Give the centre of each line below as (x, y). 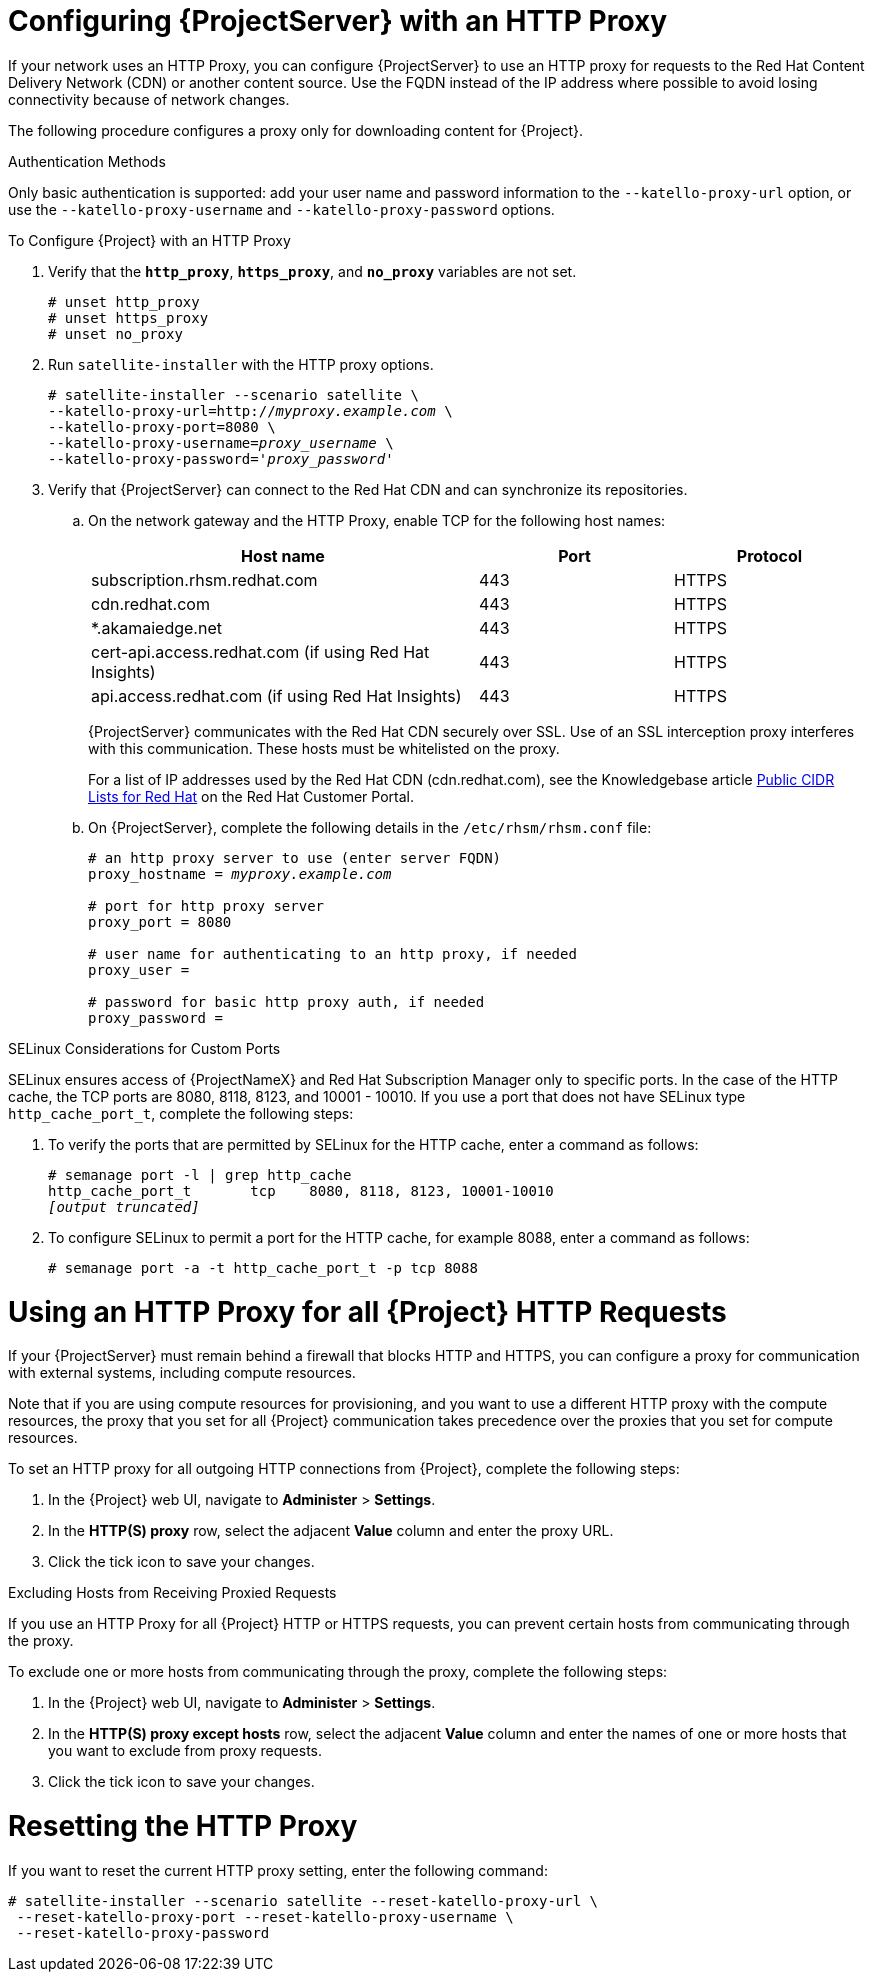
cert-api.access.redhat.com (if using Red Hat (260, 651)
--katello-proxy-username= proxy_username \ (221, 442)
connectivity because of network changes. (149, 99)
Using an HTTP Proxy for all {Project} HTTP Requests (367, 1311)
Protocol (769, 555)
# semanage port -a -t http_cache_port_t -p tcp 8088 (263, 1267)
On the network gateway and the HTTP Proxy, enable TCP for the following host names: (377, 520)
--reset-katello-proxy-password (143, 1932)
